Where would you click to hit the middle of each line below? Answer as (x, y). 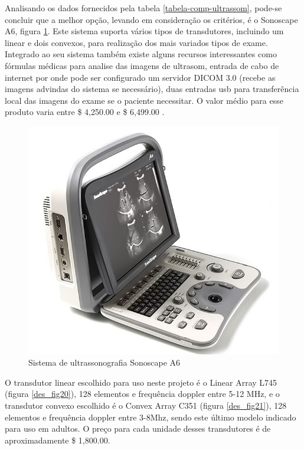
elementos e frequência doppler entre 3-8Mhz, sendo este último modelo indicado (151, 417)
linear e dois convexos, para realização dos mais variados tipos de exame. (136, 42)
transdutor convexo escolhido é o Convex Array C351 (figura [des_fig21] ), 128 (146, 405)
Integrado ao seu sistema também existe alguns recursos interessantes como (141, 54)
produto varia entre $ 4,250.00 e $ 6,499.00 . (85, 112)
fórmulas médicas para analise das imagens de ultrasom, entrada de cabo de (142, 65)
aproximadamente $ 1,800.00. (58, 440)
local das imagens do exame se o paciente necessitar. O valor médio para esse (144, 100)
